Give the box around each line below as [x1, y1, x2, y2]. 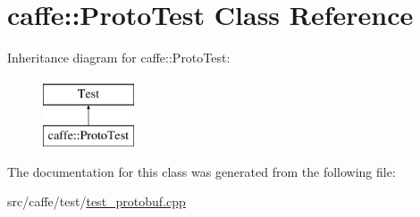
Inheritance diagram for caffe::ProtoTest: [7, 48, 231, 67]
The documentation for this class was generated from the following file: [7, 162, 396, 180]
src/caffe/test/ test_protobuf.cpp [7, 192, 186, 211]
